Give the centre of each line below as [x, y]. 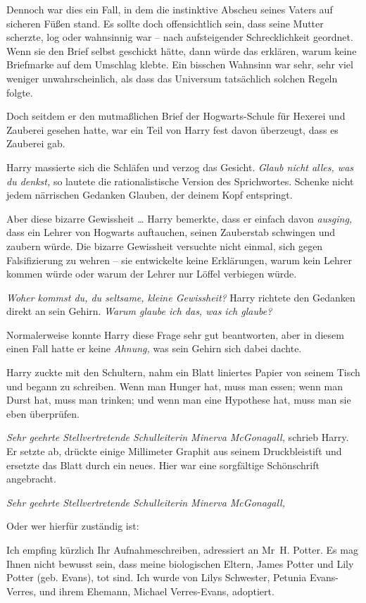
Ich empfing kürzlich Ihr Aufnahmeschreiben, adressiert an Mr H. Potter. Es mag [182, 549]
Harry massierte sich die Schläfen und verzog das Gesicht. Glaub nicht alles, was [180, 167]
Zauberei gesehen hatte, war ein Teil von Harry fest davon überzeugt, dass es [172, 129]
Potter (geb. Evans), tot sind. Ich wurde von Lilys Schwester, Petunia [157, 577]
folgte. [20, 92]
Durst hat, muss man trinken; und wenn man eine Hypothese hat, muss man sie [179, 400]
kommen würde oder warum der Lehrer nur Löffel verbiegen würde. [152, 274]
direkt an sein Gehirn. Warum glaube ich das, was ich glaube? [139, 311]
